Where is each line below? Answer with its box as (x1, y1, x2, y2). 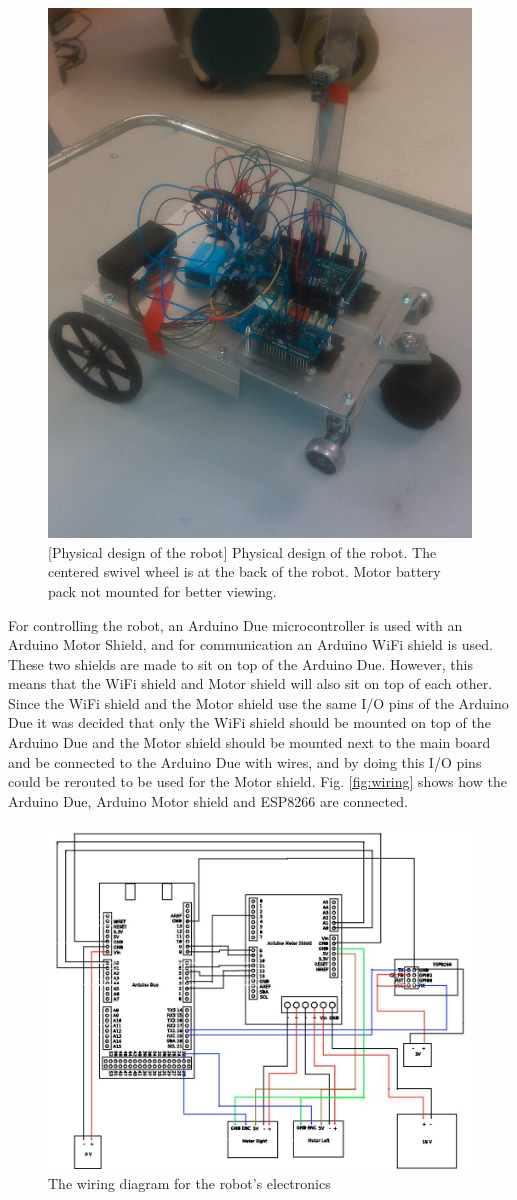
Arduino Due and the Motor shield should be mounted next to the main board (8, 732, 491, 753)
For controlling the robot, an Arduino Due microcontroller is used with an (8, 614, 463, 635)
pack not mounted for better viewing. (48, 580, 277, 601)
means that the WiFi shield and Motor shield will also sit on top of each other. (8, 673, 493, 694)
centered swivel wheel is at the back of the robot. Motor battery (48, 561, 441, 582)
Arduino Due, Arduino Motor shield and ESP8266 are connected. (8, 790, 408, 811)
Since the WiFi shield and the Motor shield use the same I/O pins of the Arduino (8, 692, 509, 713)
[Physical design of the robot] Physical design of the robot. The (48, 541, 437, 562)
